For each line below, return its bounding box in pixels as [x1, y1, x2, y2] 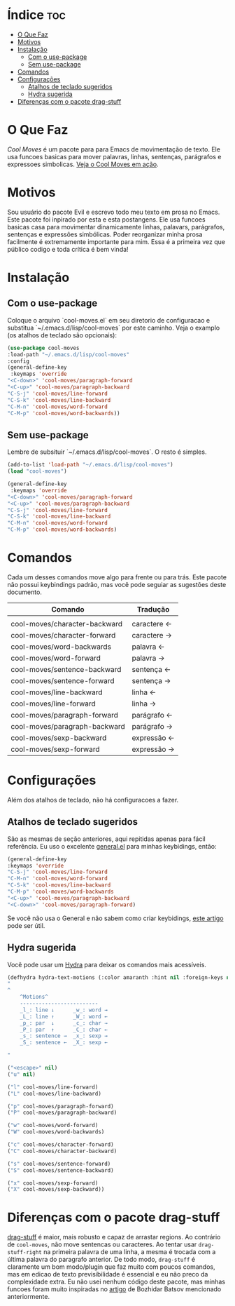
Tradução [136, 604, 170, 614]
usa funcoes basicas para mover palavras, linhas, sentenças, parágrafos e [7, 152, 222, 161]
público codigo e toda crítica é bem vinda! [7, 245, 129, 253]
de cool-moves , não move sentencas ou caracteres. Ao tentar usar [7, 1240, 197, 1248]
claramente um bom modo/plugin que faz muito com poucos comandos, [7, 1263, 215, 1271]
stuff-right [7, 1249, 42, 1256]
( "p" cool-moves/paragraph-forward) [7, 1103, 114, 1110]
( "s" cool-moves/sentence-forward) [7, 1160, 111, 1167]
